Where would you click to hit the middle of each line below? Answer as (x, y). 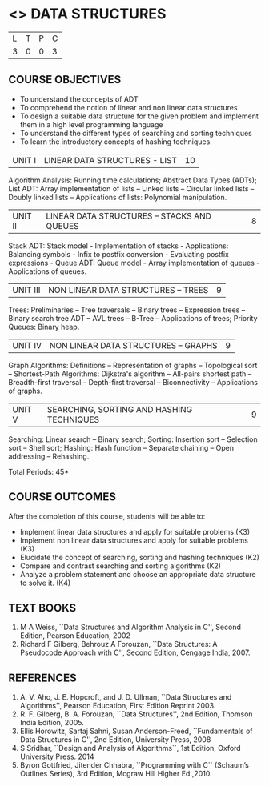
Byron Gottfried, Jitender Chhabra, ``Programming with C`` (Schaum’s (134, 765)
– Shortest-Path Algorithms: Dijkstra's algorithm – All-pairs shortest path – (130, 374)
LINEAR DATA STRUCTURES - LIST (110, 160)
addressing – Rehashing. (49, 456)
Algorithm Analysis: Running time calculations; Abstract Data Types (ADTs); (133, 180)
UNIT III (26, 290)
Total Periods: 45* (39, 471)
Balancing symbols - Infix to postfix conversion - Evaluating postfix (119, 254)
